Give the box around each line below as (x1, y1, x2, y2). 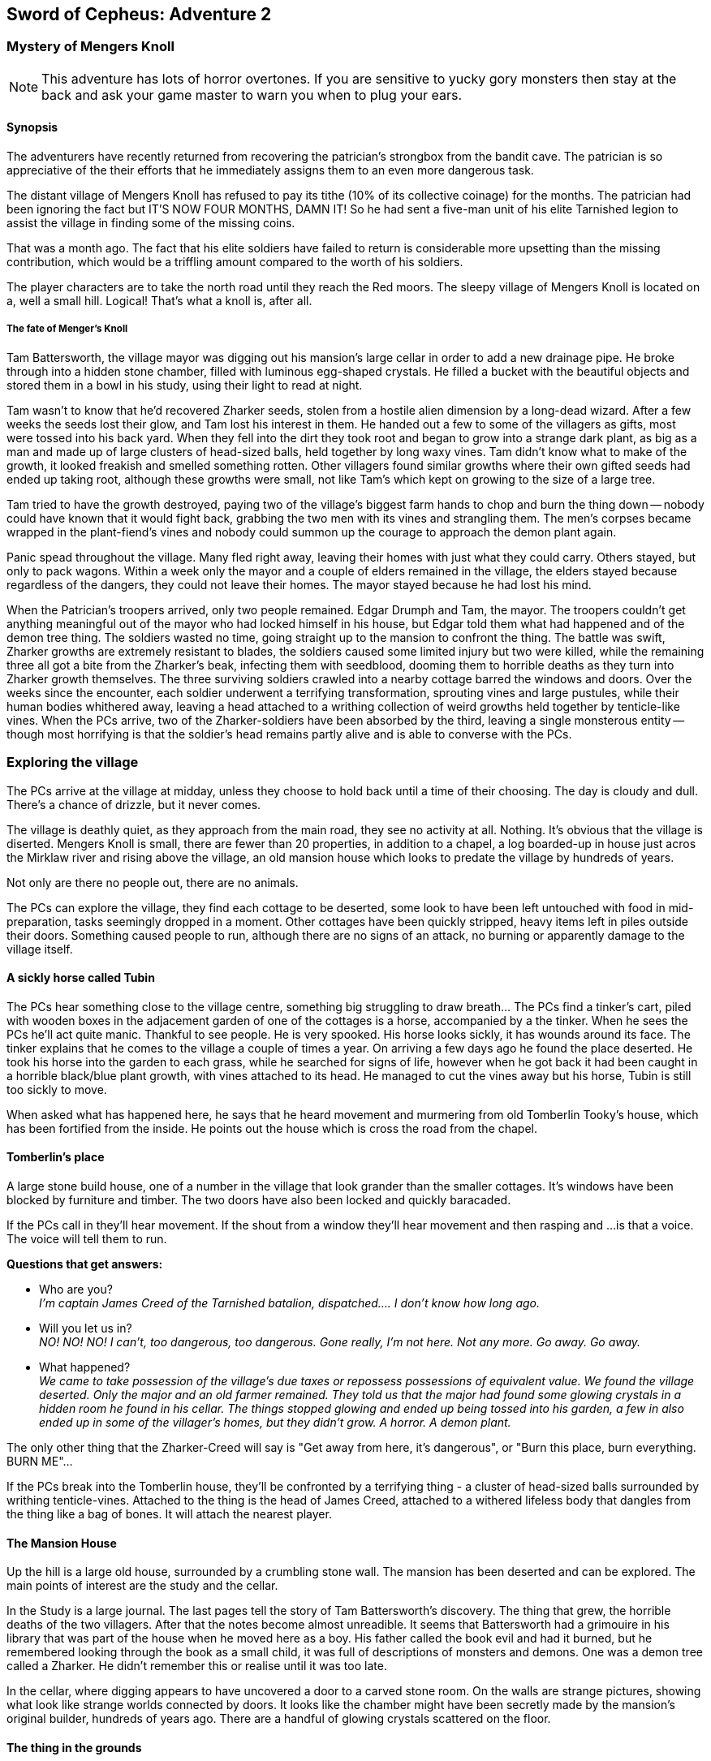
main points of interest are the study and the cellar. (6, 1578, 278, 1593)
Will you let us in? (39, 1320, 132, 1335)
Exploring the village (6, 754, 139, 771)
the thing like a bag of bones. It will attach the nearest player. (6, 1506, 332, 1521)
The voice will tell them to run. (6, 1231, 167, 1246)
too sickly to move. (6, 1082, 107, 1096)
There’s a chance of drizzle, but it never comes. (6, 797, 261, 812)
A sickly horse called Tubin (6, 971, 155, 985)
